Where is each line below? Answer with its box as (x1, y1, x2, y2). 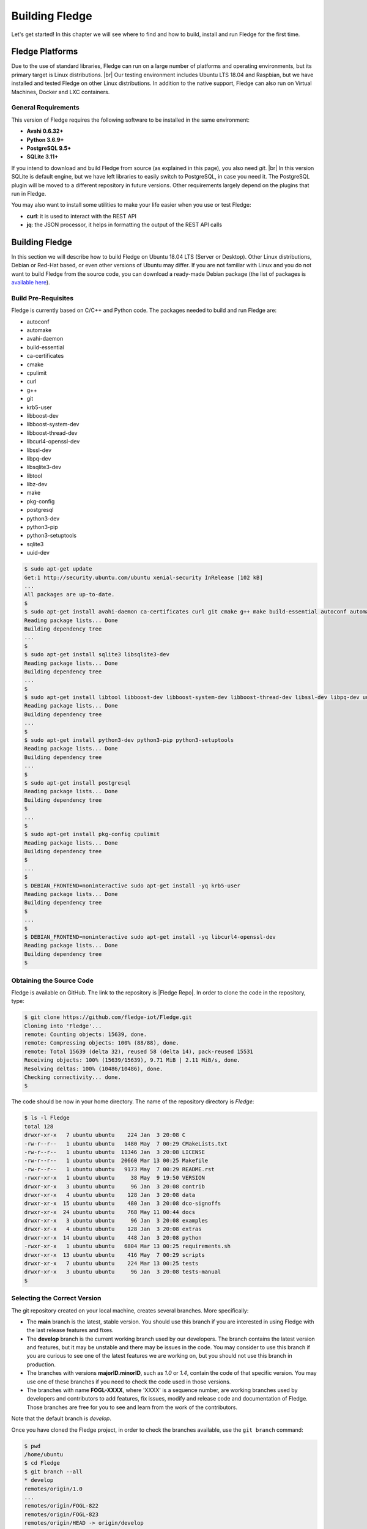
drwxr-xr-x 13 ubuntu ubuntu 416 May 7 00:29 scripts (24, 1251, 205, 1258)
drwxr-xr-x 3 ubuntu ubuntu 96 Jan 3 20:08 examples (24, 1217, 209, 1224)
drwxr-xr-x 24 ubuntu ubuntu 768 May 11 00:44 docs (24, 1209, 196, 1215)
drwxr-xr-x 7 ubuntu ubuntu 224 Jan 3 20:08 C (24, 1131, 186, 1139)
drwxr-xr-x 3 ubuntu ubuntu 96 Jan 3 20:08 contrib (24, 1183, 205, 1190)
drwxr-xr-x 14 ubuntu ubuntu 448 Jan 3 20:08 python (24, 1234, 202, 1241)
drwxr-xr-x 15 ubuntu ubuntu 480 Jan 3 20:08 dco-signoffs (24, 1200, 221, 1207)
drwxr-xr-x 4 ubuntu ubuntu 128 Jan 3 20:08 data (24, 1191, 196, 1198)
